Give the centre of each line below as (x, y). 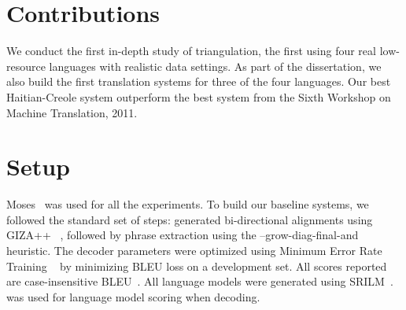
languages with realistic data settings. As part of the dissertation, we (215, 66)
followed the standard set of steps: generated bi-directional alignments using (190, 219)
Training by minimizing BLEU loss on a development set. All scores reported (197, 266)
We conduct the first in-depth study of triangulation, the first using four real (191, 51)
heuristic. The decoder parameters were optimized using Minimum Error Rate (194, 250)
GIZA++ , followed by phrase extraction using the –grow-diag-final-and (183, 235)
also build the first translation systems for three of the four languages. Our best (199, 81)
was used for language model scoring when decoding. (133, 296)
